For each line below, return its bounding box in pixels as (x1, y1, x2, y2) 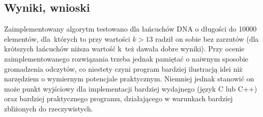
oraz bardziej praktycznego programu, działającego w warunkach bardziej (4, 93, 233, 104)
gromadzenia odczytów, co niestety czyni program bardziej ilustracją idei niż (4, 63, 243, 74)
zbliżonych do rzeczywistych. (4, 103, 93, 113)
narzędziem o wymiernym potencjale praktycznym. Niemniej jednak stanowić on (4, 73, 254, 84)
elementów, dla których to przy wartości (4, 33, 130, 44)
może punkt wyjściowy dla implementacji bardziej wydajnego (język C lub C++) (4, 83, 257, 94)
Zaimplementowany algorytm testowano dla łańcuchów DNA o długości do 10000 (4, 23, 257, 34)
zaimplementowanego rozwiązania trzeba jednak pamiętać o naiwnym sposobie (4, 53, 249, 64)
